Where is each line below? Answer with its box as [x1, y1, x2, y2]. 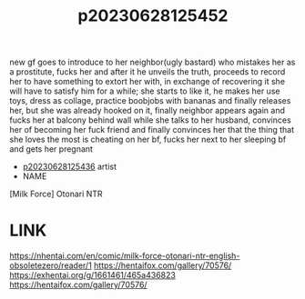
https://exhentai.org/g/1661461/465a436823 [9, 270, 176, 281]
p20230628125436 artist [22, 161, 117, 173]
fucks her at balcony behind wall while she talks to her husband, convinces [9, 115, 291, 125]
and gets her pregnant [9, 144, 94, 154]
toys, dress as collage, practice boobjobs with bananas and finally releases [9, 95, 291, 106]
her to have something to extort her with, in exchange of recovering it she [9, 76, 285, 87]
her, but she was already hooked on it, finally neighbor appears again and [9, 105, 285, 116]
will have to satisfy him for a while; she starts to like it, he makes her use [9, 85, 280, 96]
